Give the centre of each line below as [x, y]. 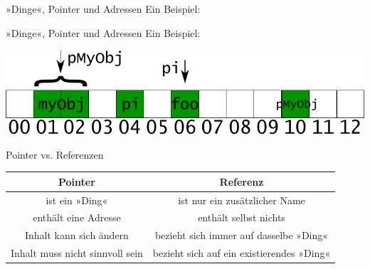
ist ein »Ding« [77, 200]
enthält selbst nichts [242, 217]
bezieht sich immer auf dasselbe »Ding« [242, 235]
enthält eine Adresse [77, 217]
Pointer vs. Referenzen [55, 154]
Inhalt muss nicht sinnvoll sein [77, 253]
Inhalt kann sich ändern [76, 235]
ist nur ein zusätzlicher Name [242, 200]
